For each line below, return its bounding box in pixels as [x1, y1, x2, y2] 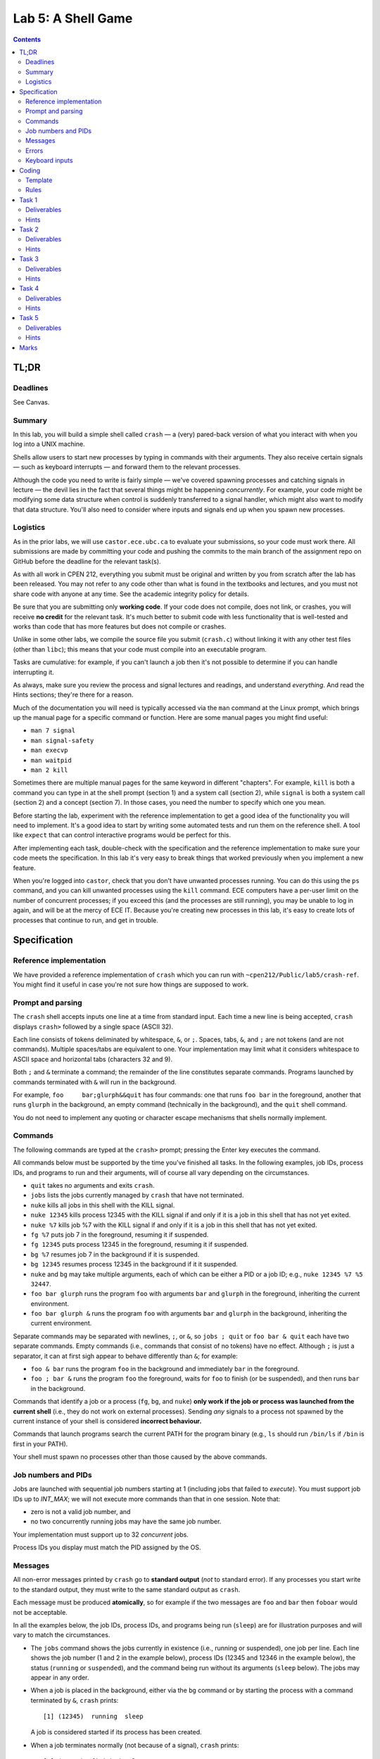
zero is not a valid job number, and [30, 1508, 131, 1516]
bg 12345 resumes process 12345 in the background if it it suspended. [30, 1260, 239, 1269]
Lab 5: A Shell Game [13, 11, 133, 26]
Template [25, 176, 53, 184]
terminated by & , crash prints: [30, 1696, 119, 1704]
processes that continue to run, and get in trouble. [13, 915, 158, 925]
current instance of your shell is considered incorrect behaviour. [13, 1417, 202, 1425]
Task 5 [19, 314, 39, 322]
